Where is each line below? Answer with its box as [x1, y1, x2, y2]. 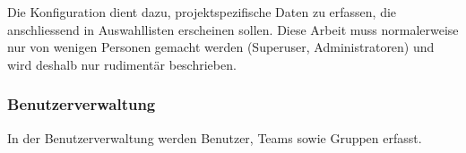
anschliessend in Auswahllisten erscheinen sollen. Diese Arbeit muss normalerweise [7, 20, 459, 38]
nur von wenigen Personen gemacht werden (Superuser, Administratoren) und [7, 38, 435, 56]
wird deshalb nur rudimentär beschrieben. [7, 55, 237, 73]
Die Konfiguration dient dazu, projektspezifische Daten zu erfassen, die [7, 3, 397, 21]
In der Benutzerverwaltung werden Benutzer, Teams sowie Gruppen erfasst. [7, 128, 422, 147]
